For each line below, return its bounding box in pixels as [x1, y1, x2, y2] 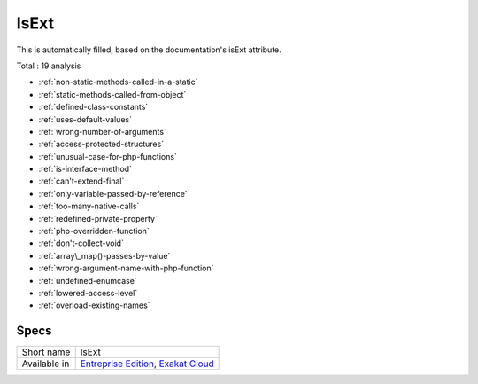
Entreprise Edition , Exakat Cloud [80, 357, 214, 370]
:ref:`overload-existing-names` [38, 300, 150, 310]
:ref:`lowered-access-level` [38, 287, 138, 298]
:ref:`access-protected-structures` [38, 138, 164, 150]
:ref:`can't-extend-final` [38, 176, 125, 186]
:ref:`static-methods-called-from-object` [38, 89, 187, 99]
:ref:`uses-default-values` [38, 114, 133, 124]
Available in [21, 357, 70, 370]
